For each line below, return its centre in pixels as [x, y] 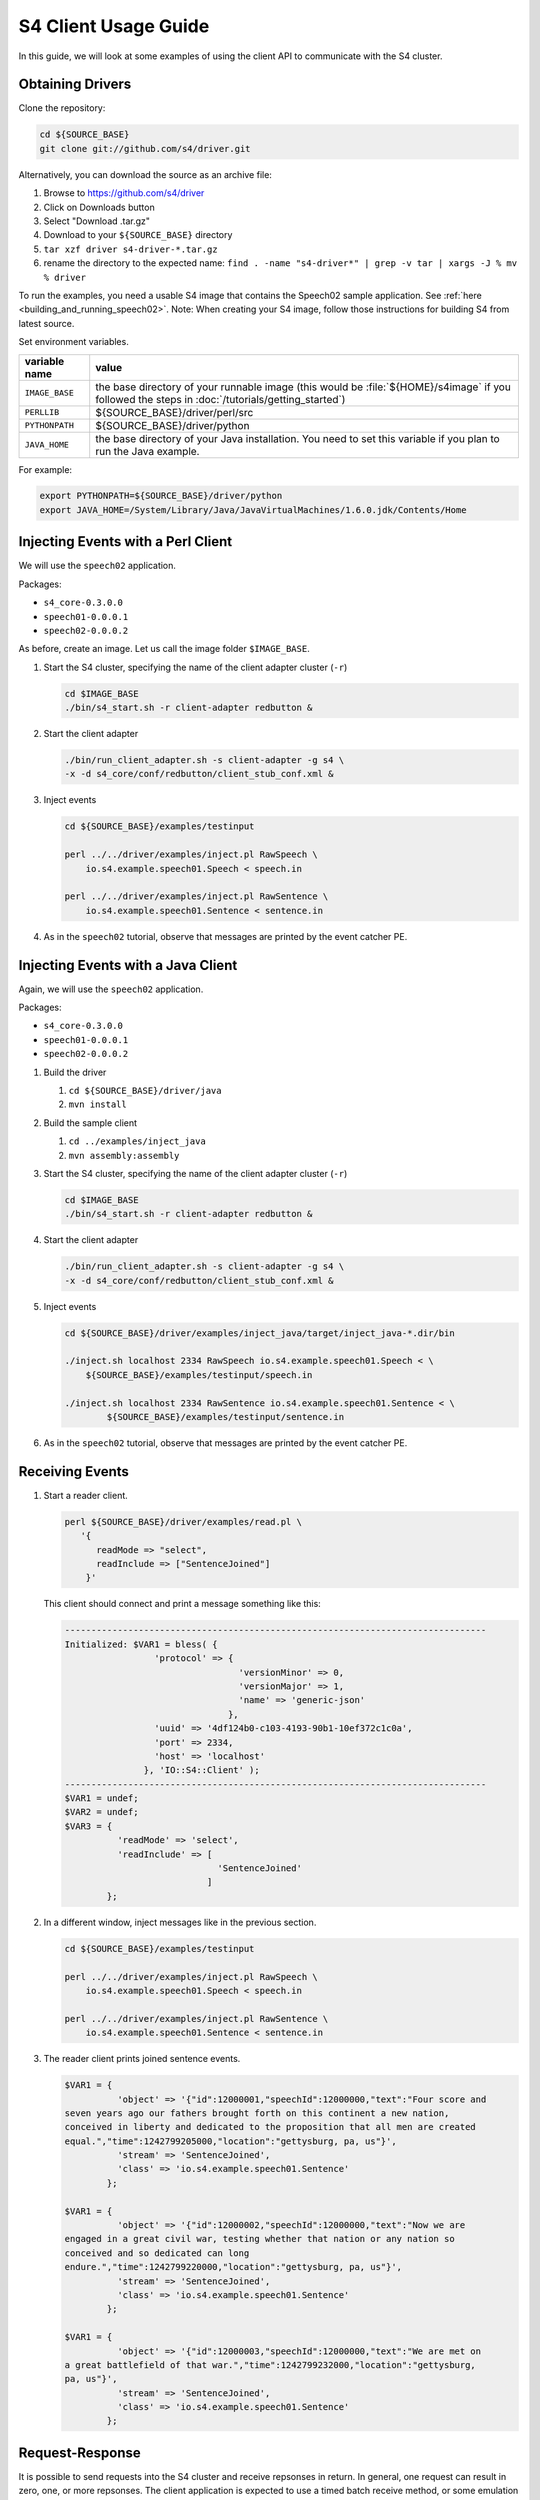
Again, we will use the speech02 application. [111, 989]
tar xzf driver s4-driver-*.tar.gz [131, 249]
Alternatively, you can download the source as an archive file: [145, 174]
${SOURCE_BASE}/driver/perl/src [174, 412]
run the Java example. [147, 451]
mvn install [97, 1104]
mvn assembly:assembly [124, 1155]
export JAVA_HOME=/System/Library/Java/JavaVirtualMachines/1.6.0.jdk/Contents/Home [253, 509]
